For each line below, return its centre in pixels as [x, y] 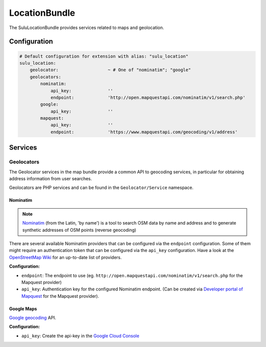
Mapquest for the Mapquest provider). [60, 296]
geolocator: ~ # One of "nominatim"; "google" [110, 70]
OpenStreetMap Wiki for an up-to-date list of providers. [66, 257]
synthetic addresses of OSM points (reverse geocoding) [79, 230]
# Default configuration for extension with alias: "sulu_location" [104, 56]
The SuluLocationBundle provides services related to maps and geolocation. [87, 28]
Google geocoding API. [33, 318]
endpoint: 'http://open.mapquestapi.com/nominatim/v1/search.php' [148, 97]
